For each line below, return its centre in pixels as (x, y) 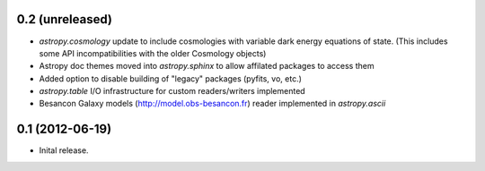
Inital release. (64, 150)
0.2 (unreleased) (64, 19)
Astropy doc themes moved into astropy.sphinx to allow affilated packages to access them (207, 66)
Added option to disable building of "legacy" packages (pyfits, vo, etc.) (171, 78)
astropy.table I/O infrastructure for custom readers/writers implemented (172, 91)
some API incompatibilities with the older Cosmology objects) (153, 53)
